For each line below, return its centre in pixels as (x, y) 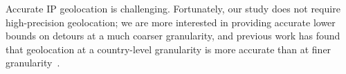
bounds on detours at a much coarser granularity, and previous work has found (173, 36)
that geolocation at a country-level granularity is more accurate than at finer (169, 49)
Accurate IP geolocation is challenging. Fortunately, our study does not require (173, 8)
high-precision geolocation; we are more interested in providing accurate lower (171, 22)
